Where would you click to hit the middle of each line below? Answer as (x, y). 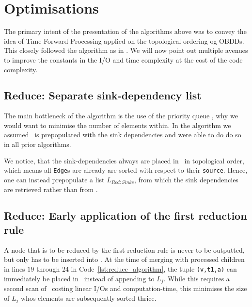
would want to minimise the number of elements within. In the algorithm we (118, 125)
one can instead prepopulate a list (54, 179)
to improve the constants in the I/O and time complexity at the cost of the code (123, 59)
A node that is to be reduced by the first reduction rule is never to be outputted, (124, 250)
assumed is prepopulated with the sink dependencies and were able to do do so (123, 135)
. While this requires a (197, 278)
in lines (15, 268)
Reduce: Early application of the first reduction (126, 215)
